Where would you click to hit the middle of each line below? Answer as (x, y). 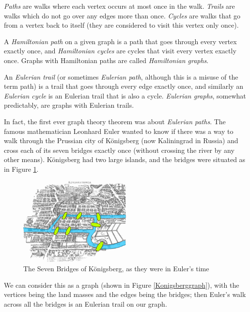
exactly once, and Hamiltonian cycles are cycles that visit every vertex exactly (120, 51)
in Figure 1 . (21, 169)
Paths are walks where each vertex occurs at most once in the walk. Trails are (119, 6)
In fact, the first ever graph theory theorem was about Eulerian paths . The (115, 121)
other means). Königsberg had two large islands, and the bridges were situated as (125, 159)
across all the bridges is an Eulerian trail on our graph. (86, 304)
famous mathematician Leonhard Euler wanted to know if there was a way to (119, 131)
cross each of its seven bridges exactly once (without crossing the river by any (119, 150)
